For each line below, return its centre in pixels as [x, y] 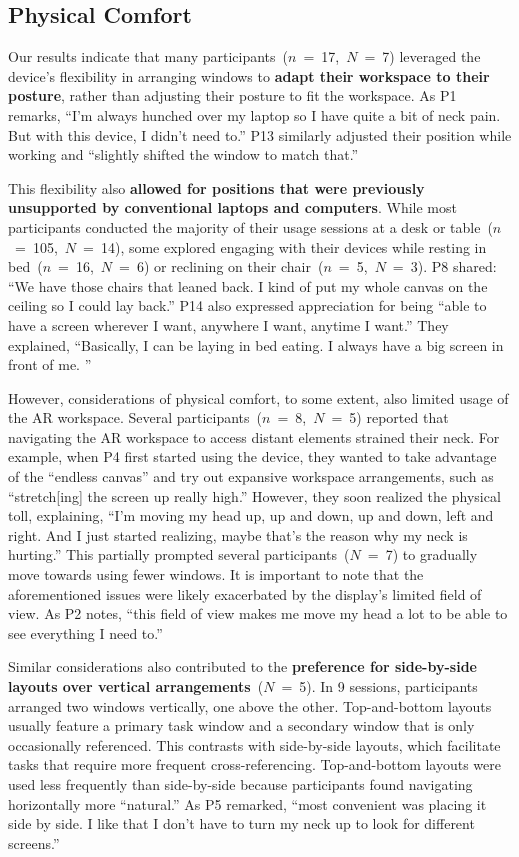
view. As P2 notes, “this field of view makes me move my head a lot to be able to [258, 613]
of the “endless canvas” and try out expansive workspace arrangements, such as [251, 476]
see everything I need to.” [85, 632]
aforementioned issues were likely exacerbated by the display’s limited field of [245, 593]
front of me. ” [50, 364]
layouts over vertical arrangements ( [136, 686]
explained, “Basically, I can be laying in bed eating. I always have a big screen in [256, 344]
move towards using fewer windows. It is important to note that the [216, 574]
